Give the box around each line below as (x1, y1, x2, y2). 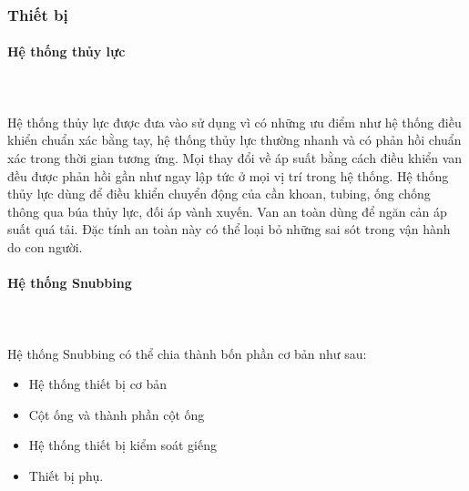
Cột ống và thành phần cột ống (28, 404, 205, 424)
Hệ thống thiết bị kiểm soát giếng (28, 435, 217, 455)
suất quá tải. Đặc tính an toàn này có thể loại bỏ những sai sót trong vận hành (7, 220, 451, 239)
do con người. (7, 237, 83, 256)
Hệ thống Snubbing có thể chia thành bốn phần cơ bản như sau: (7, 343, 367, 363)
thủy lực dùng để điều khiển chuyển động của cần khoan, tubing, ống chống (7, 184, 431, 203)
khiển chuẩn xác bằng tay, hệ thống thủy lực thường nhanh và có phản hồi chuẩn (7, 130, 462, 149)
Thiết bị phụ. (28, 465, 104, 485)
